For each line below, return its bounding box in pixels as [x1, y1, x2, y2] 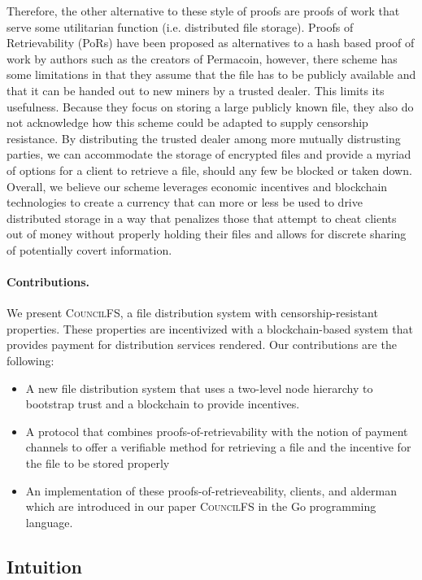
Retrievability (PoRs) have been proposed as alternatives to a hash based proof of [7, 34, 415, 51]
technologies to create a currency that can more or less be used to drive [7, 194, 363, 211]
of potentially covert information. [7, 241, 172, 258]
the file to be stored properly [25, 455, 170, 472]
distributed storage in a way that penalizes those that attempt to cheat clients [7, 209, 397, 226]
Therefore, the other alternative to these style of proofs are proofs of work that [7, 2, 400, 19]
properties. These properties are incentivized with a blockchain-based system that [7, 320, 413, 337]
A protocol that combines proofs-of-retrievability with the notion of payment [25, 422, 408, 439]
